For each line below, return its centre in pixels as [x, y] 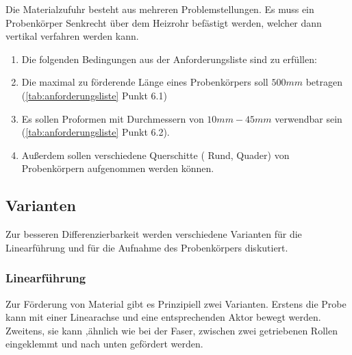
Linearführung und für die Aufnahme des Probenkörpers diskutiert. [147, 247]
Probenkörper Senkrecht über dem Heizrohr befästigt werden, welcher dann [164, 22]
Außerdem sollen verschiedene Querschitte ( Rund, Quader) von [155, 155]
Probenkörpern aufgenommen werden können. [118, 168]
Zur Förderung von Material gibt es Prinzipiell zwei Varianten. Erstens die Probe [176, 303]
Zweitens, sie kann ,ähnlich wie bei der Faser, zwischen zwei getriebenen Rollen [172, 330]
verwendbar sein [309, 118]
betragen [324, 82]
